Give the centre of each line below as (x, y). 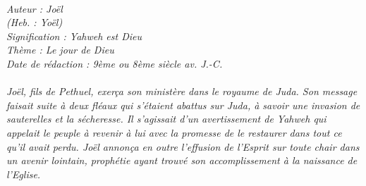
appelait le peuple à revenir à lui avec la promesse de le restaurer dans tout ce (174, 132)
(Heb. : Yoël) (35, 22)
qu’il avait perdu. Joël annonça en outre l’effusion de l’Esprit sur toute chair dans (183, 146)
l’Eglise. (24, 174)
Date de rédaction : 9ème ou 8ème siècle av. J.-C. (115, 63)
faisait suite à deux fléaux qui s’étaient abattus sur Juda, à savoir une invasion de (183, 105)
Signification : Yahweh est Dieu (74, 36)
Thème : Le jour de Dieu (60, 50)
